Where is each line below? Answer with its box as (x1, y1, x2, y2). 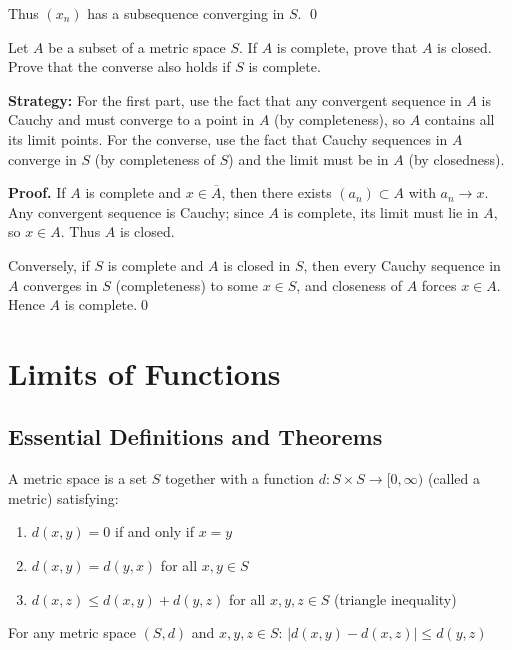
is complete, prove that (276, 36, 418, 57)
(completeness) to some (115, 274, 258, 295)
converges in (23, 274, 98, 295)
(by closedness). (408, 148, 505, 169)
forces (421, 274, 457, 295)
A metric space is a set (8, 468, 148, 489)
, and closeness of (296, 274, 402, 295)
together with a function (164, 468, 314, 489)
